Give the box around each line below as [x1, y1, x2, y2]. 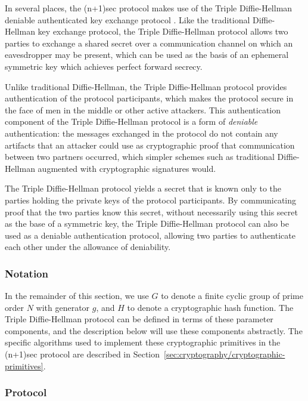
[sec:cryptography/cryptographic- [164, 348, 285, 360]
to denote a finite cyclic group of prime [161, 289, 303, 302]
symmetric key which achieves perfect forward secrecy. [5, 60, 203, 72]
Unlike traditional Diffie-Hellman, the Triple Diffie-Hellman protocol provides [5, 80, 287, 92]
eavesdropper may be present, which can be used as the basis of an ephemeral [5, 48, 289, 61]
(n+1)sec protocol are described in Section [5, 348, 160, 360]
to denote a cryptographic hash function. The [127, 301, 294, 313]
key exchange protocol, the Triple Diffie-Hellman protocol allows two [38, 25, 288, 38]
